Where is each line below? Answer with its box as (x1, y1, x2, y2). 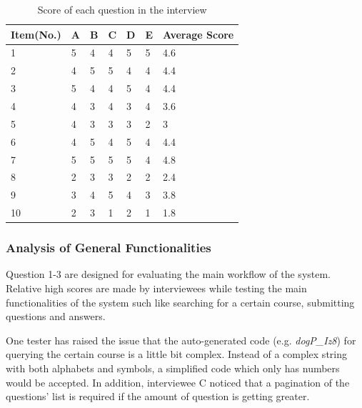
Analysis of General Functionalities (6, 239, 211, 257)
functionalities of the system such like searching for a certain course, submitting (6, 294, 355, 309)
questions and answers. (6, 309, 106, 324)
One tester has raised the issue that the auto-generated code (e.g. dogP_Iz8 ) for (6, 332, 356, 347)
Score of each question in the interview (37, 2, 207, 16)
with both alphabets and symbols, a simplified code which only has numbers (6, 360, 340, 375)
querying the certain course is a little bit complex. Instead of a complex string (6, 347, 348, 362)
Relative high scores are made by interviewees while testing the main (6, 280, 307, 295)
